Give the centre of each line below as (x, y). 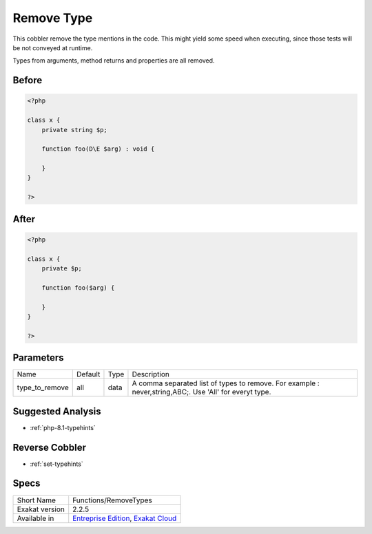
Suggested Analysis (57, 411)
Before (28, 80)
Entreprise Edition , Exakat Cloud (125, 518)
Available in (35, 518)
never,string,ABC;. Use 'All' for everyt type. (201, 392)
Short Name (37, 500)
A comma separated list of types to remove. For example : (226, 383)
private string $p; (75, 130)
